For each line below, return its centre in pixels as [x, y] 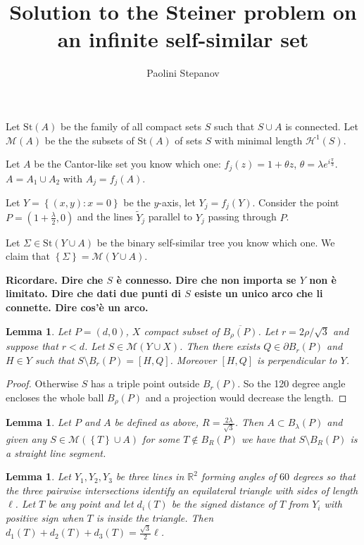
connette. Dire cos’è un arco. [77, 307]
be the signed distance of [224, 504]
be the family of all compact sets [131, 126]
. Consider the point [296, 202]
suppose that [32, 346]
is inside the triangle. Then [155, 518]
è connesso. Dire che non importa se [206, 279]
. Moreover [193, 359]
